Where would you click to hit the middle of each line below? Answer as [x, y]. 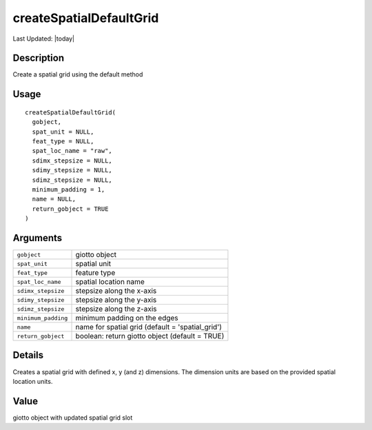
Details [28, 355]
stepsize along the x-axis [116, 291]
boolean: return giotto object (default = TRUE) [150, 336]
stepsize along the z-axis [116, 309]
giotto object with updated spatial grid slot [73, 418]
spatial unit [93, 264]
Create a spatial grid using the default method [78, 74]
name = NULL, [54, 199]
